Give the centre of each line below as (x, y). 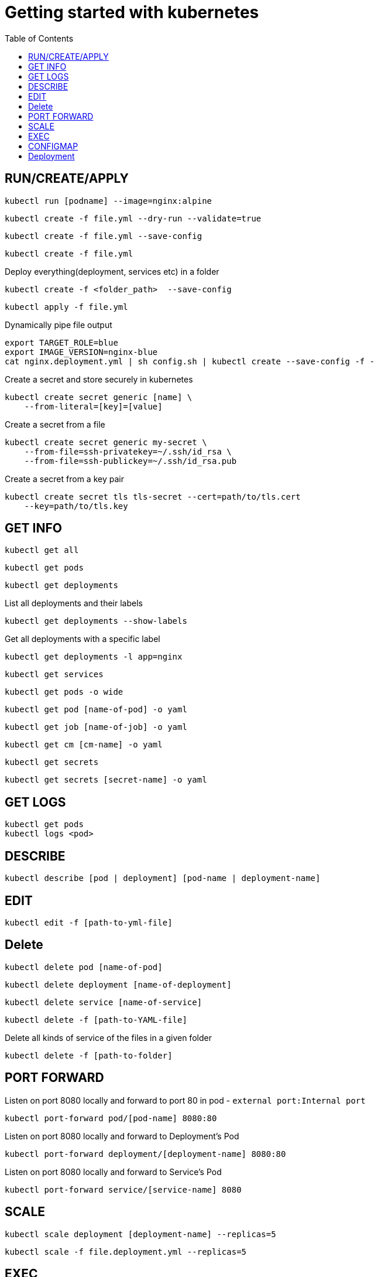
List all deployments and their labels (74, 603)
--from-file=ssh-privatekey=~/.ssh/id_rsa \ (128, 451)
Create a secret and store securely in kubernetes (99, 379)
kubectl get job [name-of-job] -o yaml (96, 727)
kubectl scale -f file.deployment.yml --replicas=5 (126, 1252)
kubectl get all (42, 550)
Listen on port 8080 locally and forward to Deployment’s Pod (122, 1136)
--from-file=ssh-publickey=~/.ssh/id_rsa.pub (130, 461)
